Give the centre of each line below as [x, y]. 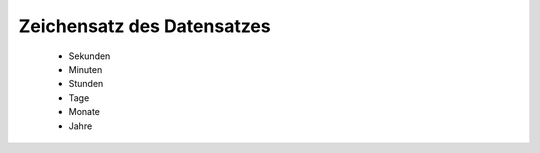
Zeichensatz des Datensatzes [144, 26]
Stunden [86, 84]
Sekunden [89, 56]
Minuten [85, 69]
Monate [84, 112]
